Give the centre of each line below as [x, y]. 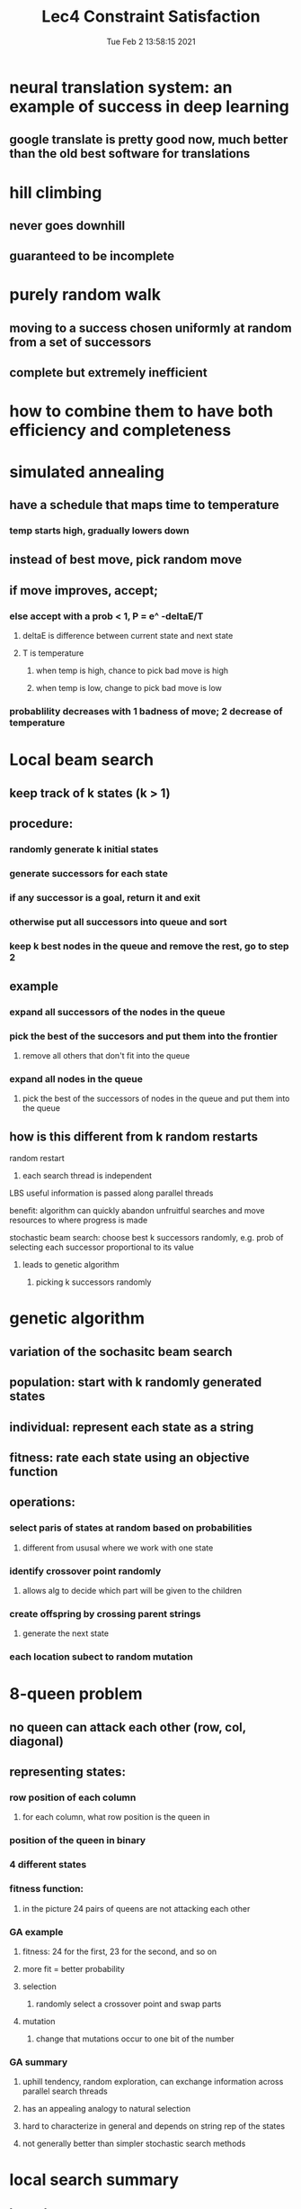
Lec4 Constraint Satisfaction [151, 17]
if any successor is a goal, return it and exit [105, 897]
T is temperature [53, 653]
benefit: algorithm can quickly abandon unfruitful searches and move [137, 1211]
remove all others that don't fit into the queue [106, 1056]
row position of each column [73, 1797]
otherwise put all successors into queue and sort [118, 922]
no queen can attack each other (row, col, [128, 1727]
